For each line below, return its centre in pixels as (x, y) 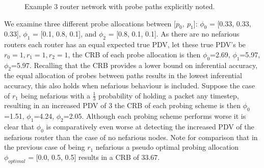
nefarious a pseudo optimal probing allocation (167, 147)
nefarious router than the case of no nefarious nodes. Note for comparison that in (131, 137)
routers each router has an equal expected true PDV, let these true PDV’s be (125, 44)
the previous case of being (45, 147)
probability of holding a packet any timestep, (169, 95)
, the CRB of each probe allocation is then (134, 54)
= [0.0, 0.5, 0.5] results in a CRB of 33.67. (94, 157)
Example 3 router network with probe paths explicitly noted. (120, 6)
